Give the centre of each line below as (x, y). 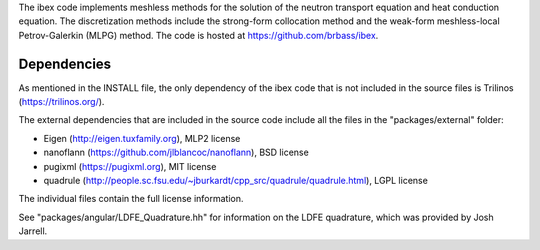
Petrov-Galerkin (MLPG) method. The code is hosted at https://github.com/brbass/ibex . (198, 35)
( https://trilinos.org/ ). (61, 102)
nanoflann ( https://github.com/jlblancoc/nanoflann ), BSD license (176, 152)
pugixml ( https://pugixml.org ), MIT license (130, 166)
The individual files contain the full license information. (131, 199)
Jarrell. (33, 231)
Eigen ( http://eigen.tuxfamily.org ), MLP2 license (142, 138)
